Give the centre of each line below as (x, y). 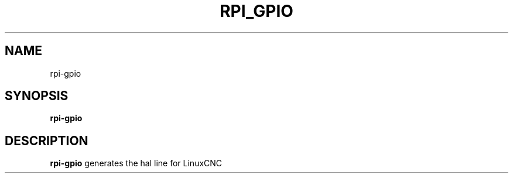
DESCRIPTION (47, 141)
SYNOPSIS (37, 96)
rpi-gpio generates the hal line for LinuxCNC (136, 163)
